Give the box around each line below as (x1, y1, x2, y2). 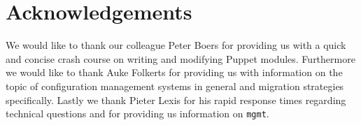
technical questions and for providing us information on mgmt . (6, 106, 269, 121)
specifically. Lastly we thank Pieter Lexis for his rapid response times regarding (6, 92, 346, 107)
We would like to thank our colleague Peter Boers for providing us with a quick (6, 38, 346, 52)
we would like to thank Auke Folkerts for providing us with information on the (6, 65, 343, 80)
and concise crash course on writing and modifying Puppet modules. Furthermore (6, 51, 355, 66)
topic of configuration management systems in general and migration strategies (6, 78, 344, 93)
